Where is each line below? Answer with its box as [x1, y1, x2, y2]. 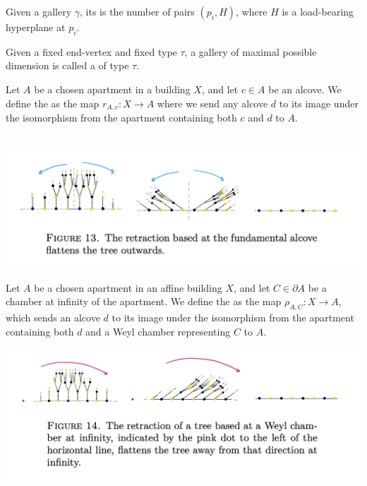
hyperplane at [6, 20, 66, 34]
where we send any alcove [157, 95, 268, 110]
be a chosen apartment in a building [34, 81, 191, 96]
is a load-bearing [282, 4, 354, 18]
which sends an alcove [6, 310, 100, 325]
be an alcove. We [268, 81, 342, 96]
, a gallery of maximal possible [184, 44, 317, 59]
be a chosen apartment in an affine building [34, 280, 222, 295]
